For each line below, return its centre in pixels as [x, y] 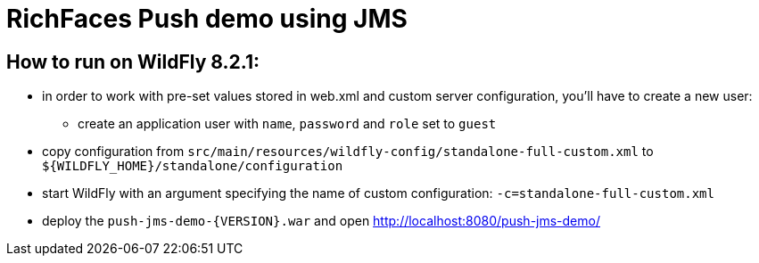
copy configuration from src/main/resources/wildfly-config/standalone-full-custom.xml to [348, 152]
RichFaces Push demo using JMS [207, 19]
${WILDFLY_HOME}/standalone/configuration [193, 166]
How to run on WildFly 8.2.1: [133, 62]
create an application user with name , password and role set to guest [287, 124]
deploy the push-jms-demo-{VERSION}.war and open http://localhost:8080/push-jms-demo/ [321, 221]
